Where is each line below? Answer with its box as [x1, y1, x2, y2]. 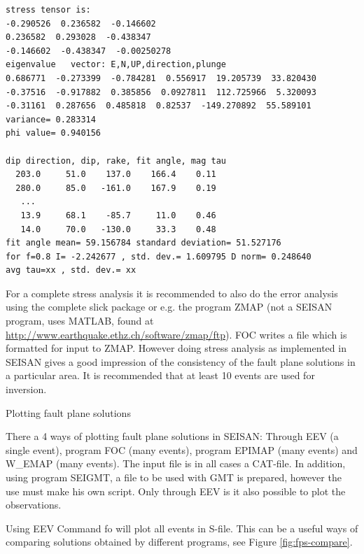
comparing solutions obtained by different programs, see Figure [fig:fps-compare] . [6, 534, 353, 549]
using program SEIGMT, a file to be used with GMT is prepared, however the [6, 470, 342, 484]
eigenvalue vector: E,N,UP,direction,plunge [6, 59, 226, 70]
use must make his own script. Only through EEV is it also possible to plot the [6, 483, 346, 498]
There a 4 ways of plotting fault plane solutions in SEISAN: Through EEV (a [6, 429, 339, 443]
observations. [6, 497, 62, 512]
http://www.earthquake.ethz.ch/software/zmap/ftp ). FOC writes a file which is [6, 327, 347, 341]
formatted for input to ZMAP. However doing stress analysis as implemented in [6, 341, 346, 355]
